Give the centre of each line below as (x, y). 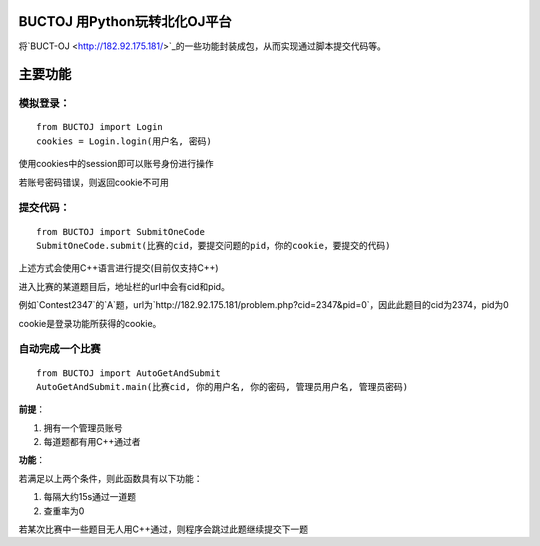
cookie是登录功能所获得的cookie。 (90, 323)
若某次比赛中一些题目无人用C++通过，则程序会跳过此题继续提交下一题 (163, 529)
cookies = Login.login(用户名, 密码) (124, 141)
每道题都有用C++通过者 (92, 442)
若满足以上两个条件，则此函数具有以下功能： (110, 478)
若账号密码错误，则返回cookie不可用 (94, 182)
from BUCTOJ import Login (100, 127)
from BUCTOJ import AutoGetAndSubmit (129, 373)
